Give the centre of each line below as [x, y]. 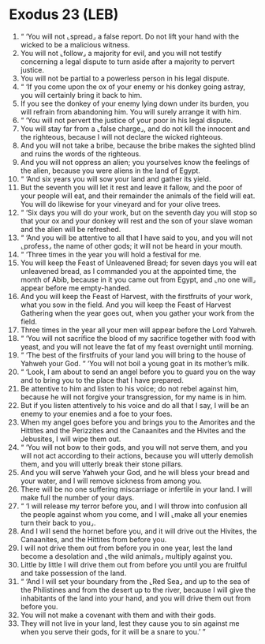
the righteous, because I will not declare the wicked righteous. [121, 137]
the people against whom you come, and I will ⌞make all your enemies [134, 514]
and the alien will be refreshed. [71, 229]
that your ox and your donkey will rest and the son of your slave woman [136, 221]
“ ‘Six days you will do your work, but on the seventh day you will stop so [139, 212]
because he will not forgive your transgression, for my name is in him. [133, 397]
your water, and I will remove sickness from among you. [111, 481]
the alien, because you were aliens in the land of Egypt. [110, 170]
